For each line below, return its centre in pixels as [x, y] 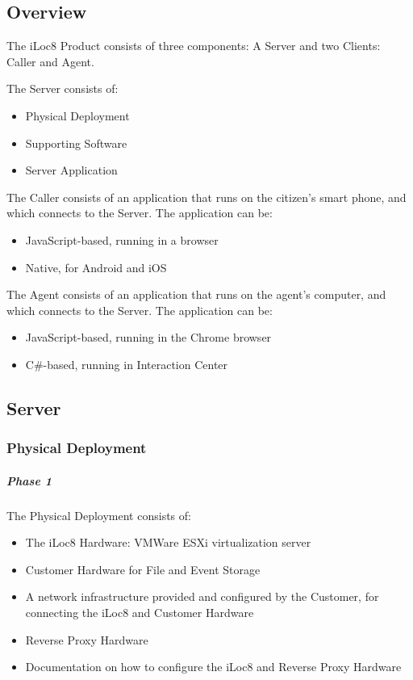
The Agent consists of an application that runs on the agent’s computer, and [196, 294]
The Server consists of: [63, 88]
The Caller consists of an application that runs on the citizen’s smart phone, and [206, 197]
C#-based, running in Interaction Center [127, 364]
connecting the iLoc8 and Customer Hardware [140, 613]
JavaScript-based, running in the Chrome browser [148, 337]
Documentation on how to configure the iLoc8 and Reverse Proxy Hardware [213, 667]
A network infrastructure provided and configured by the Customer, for [202, 596]
